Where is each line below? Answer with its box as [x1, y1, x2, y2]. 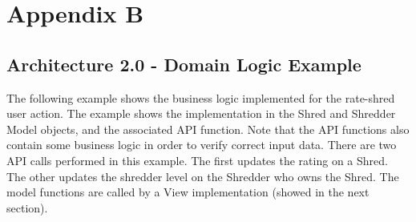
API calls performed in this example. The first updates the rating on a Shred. [6, 151, 388, 168]
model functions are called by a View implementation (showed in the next [6, 184, 370, 200]
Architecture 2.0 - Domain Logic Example [6, 51, 361, 76]
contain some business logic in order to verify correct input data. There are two [6, 136, 397, 153]
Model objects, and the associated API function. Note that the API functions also [6, 120, 410, 137]
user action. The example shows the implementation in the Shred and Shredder [6, 105, 396, 122]
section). [6, 199, 48, 216]
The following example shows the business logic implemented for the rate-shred [6, 89, 395, 106]
